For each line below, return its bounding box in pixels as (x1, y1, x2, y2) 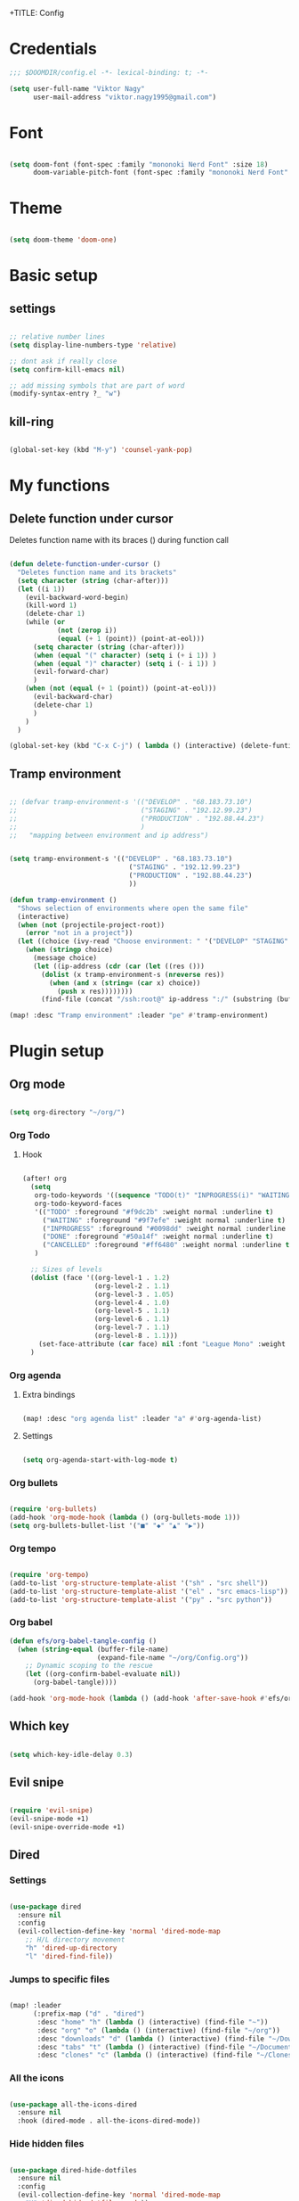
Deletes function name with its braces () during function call (9, 535, 230, 545)
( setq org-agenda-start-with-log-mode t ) (21, 1455, 179, 1465)
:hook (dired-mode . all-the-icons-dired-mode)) (17, 2116, 201, 2125)
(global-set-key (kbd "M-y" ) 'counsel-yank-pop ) (9, 446, 193, 455)
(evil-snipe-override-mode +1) (9, 1823, 125, 1832)
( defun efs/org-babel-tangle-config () (9, 1636, 158, 1646)
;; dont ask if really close (9, 357, 117, 365)
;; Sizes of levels (30, 1265, 102, 1274)
